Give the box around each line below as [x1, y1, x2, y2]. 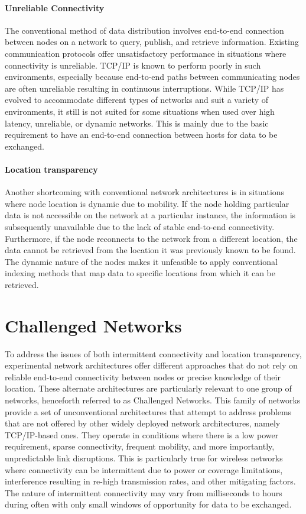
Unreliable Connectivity [5, 1, 105, 14]
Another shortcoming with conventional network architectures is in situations [5, 186, 285, 198]
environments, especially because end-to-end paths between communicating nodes [5, 70, 300, 83]
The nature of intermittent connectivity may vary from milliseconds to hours [5, 486, 282, 499]
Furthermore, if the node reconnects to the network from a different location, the [5, 232, 298, 244]
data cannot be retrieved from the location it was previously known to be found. [5, 244, 296, 256]
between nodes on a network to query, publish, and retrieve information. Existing [5, 35, 299, 48]
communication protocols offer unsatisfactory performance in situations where [5, 47, 287, 59]
